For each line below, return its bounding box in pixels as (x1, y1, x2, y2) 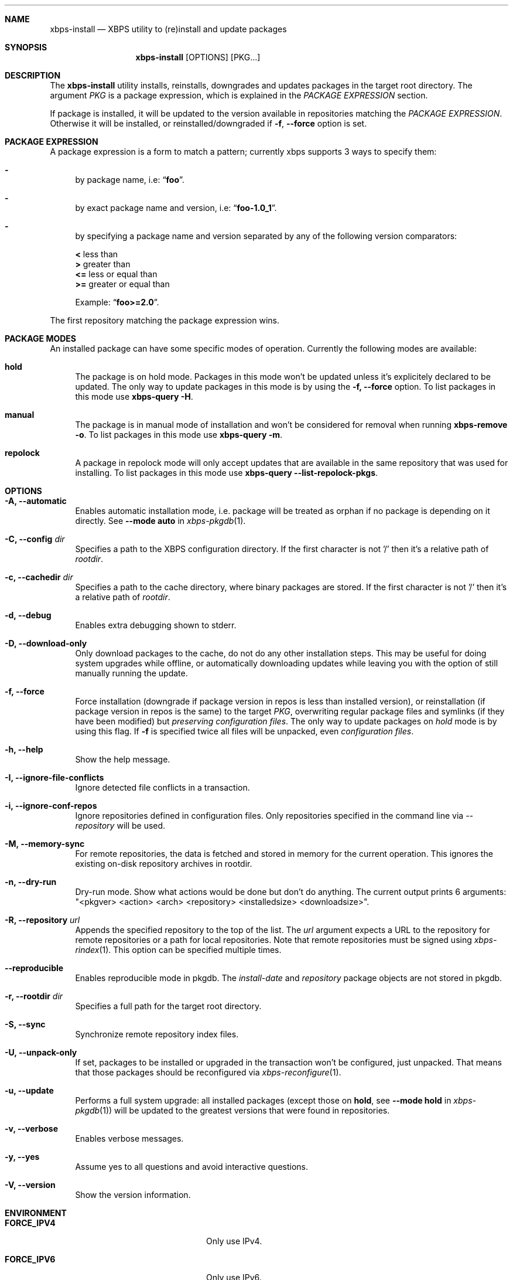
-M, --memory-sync (5, 839, 85, 849)
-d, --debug (5, 610, 52, 620)
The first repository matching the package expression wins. (50, 315, 280, 325)
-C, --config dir (5, 534, 65, 544)
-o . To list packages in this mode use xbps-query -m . (75, 430, 283, 440)
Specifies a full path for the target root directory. (75, 1001, 262, 1011)
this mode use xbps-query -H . (75, 392, 193, 401)
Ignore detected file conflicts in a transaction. (75, 782, 250, 792)
